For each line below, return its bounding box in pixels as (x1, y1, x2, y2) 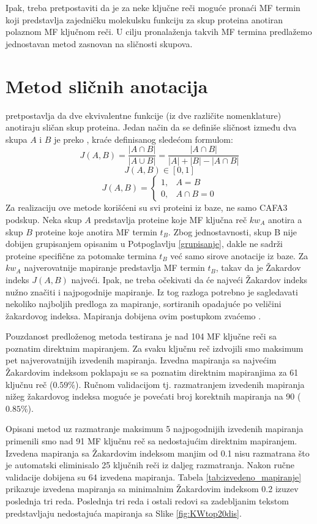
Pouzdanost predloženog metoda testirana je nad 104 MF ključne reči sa (6, 330, 277, 343)
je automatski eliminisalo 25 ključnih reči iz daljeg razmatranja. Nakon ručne (6, 458, 295, 471)
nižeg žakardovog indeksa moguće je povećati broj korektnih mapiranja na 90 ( (6, 390, 301, 403)
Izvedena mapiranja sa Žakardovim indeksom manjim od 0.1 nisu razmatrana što (6, 446, 310, 459)
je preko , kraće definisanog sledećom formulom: (54, 132, 233, 145)
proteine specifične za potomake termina (6, 249, 157, 262)
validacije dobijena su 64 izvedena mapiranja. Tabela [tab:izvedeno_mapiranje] (6, 470, 302, 483)
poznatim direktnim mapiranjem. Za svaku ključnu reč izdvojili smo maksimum (6, 341, 304, 354)
